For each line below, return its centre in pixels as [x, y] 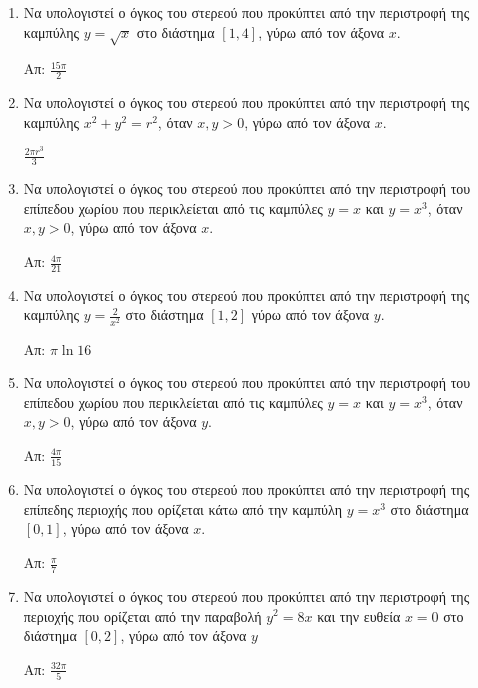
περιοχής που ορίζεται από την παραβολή [142, 615]
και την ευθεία [359, 615]
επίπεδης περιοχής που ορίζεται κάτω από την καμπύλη [183, 508]
